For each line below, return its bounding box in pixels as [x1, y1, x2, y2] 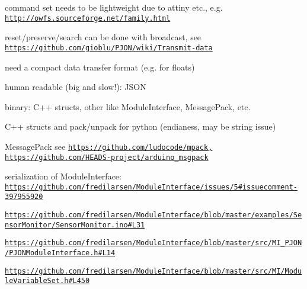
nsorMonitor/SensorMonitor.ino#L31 [5, 220, 145, 229]
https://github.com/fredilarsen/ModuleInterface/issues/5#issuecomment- [5, 182, 298, 191]
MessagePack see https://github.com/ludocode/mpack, [5, 140, 213, 152]
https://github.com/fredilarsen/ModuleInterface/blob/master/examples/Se [5, 211, 302, 220]
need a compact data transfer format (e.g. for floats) [5, 60, 195, 73]
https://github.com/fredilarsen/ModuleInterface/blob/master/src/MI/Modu [5, 266, 302, 275]
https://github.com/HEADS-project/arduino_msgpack [5, 153, 209, 162]
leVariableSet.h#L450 [5, 277, 90, 285]
